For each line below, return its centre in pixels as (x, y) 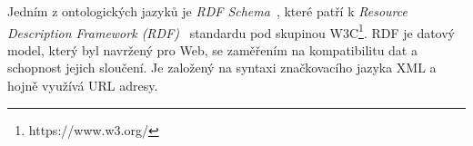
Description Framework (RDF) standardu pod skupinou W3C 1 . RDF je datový (231, 31)
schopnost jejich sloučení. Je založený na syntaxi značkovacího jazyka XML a (222, 68)
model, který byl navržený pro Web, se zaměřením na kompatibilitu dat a (212, 49)
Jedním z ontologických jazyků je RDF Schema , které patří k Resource (207, 11)
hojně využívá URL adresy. (83, 86)
